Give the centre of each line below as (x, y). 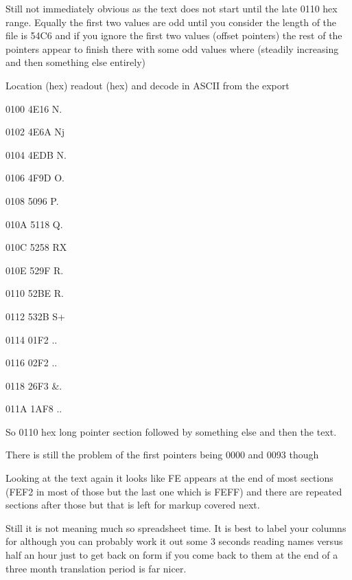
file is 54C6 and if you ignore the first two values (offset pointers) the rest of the (174, 35)
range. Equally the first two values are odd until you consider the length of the (171, 22)
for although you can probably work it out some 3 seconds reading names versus (174, 541)
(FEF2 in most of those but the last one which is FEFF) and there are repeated (174, 491)
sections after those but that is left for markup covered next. (133, 505)
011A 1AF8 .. (34, 409)
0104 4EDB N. (36, 154)
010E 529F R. (35, 270)
